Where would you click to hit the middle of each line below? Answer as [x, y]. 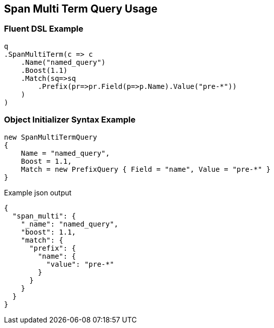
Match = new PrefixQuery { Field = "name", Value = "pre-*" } [146, 169]
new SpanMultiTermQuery [51, 137]
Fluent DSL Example [44, 29]
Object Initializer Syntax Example [70, 120]
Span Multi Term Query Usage [81, 9]
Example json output [38, 192]
